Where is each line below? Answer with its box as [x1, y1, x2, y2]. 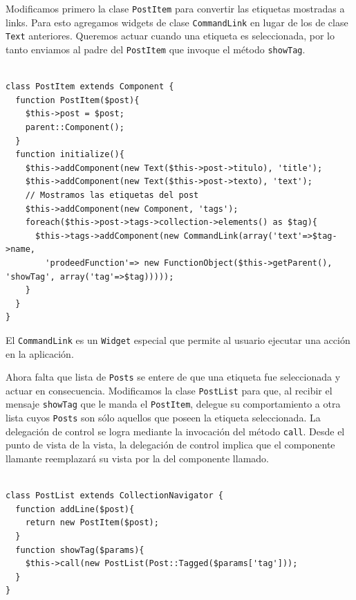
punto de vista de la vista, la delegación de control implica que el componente [6, 437, 335, 452]
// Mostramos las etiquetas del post [25, 190, 199, 200]
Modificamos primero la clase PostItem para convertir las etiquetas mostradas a [6, 1, 345, 15]
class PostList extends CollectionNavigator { [6, 491, 223, 501]
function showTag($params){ [15, 545, 144, 555]
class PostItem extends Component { [6, 82, 174, 92]
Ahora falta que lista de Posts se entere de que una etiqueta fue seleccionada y [6, 370, 341, 384]
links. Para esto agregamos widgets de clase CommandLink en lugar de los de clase [6, 15, 348, 29]
